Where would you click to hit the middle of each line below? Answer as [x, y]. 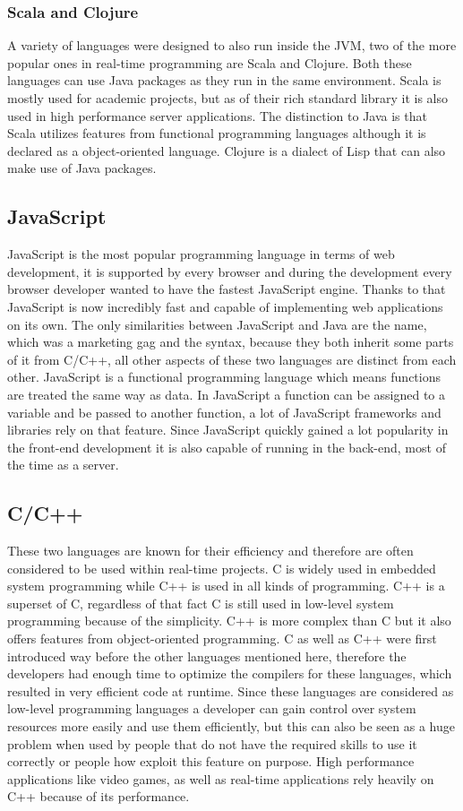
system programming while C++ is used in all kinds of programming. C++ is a [226, 586]
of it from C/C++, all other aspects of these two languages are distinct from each [232, 359]
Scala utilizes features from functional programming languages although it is [217, 133]
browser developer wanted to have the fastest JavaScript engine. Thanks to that [227, 289]
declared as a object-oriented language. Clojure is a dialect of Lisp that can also [227, 150]
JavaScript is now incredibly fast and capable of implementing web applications [225, 306]
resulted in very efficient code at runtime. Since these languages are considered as [231, 690]
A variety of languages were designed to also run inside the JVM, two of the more [232, 45]
